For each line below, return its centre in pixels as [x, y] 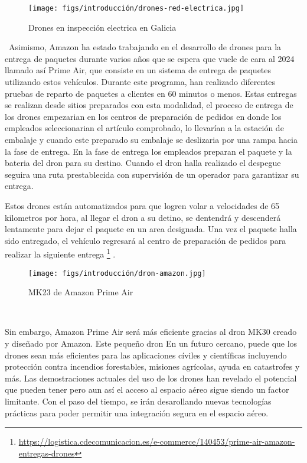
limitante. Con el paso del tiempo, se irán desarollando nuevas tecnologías [138, 401]
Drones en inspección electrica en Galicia [102, 27]
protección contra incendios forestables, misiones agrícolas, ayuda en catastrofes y [152, 366]
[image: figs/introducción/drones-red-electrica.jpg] [136, 8]
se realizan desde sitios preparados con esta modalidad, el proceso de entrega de [149, 105]
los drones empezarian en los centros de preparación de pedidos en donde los [143, 116]
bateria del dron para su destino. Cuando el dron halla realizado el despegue [143, 163]
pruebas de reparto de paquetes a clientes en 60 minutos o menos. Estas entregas [151, 93]
